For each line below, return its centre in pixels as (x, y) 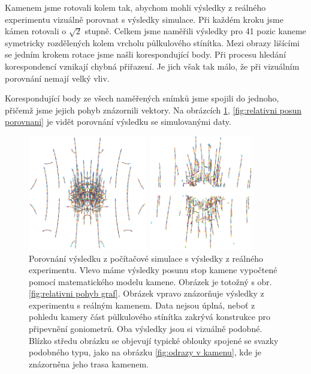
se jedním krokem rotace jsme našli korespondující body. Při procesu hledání (146, 54)
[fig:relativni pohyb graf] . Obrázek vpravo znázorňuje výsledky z (147, 293)
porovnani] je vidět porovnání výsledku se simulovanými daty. (118, 122)
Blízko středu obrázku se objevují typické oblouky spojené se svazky (154, 340)
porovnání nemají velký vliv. (57, 78)
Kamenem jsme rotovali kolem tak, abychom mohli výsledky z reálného (135, 7)
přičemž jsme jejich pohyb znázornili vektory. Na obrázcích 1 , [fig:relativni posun (153, 110)
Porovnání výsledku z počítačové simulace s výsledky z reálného (146, 258)
